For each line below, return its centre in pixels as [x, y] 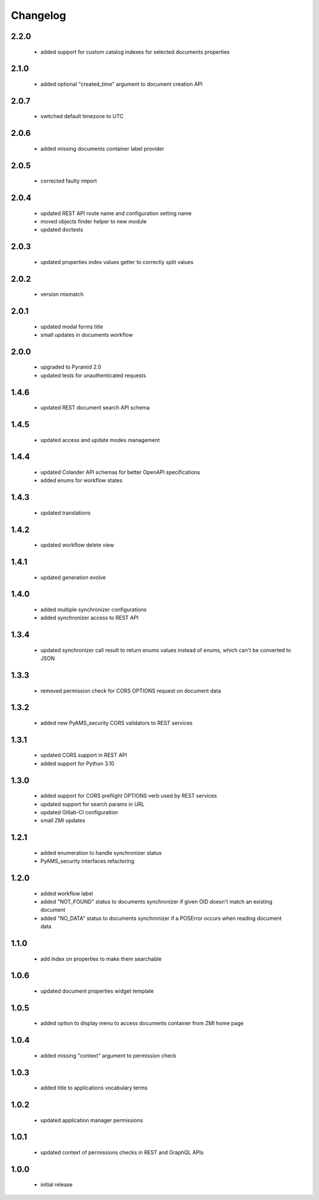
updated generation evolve [73, 577]
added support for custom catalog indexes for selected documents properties [135, 52]
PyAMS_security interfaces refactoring [87, 861]
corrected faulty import [69, 181]
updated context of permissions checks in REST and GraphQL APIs [122, 1152]
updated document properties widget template [97, 991]
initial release [57, 1185]
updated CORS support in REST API [84, 755]
